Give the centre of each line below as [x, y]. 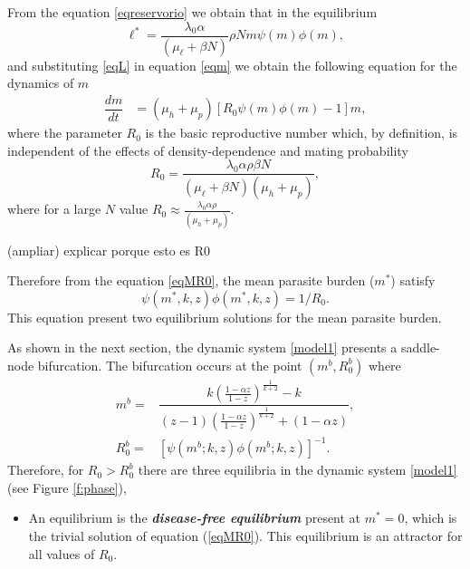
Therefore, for [46, 470]
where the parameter [65, 133]
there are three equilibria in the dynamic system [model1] [297, 470]
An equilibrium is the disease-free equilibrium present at [195, 518]
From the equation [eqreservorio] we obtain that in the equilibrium [192, 12]
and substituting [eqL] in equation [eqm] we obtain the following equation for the [232, 65]
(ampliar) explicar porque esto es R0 [109, 250]
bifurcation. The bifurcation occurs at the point [170, 365]
